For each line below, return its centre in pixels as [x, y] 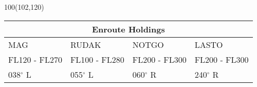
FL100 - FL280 [97, 59]
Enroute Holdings [128, 29]
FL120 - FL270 [35, 59]
